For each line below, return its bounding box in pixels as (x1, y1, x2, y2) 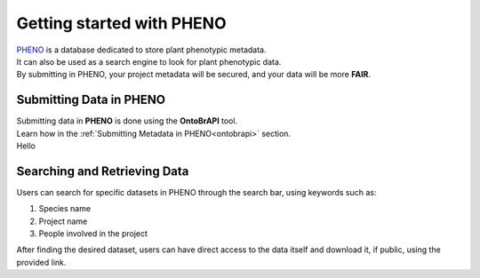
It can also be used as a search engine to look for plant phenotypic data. (16, 56, 282, 67)
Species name (38, 203, 92, 214)
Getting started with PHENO (16, 13, 227, 33)
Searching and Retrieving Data (16, 163, 189, 179)
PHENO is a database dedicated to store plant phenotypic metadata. (16, 44, 267, 55)
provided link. (16, 257, 67, 267)
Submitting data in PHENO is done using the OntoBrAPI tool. (16, 115, 238, 126)
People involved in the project (38, 228, 148, 239)
